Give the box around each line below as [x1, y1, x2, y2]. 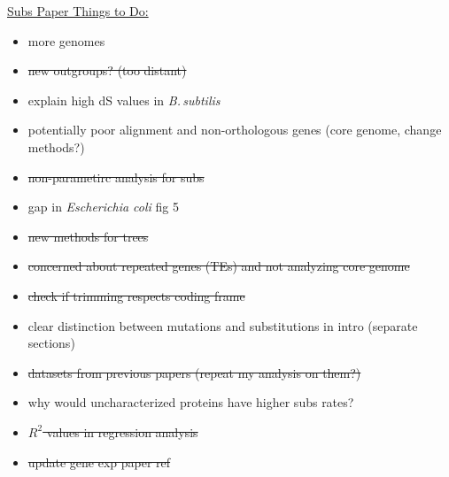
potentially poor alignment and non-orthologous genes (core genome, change [27, 120, 442, 139]
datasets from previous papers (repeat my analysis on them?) [27, 363, 361, 381]
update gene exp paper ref [27, 452, 171, 471]
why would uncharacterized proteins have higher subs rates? [27, 393, 354, 412]
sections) [27, 334, 75, 352]
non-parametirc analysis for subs [27, 167, 205, 186]
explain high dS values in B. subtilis [27, 90, 221, 109]
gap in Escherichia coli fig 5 [27, 197, 179, 216]
